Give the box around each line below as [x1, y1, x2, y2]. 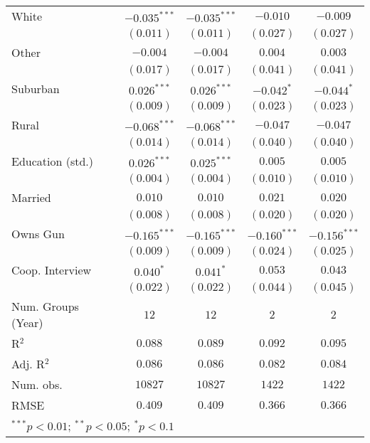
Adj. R [11, 356, 45, 372]
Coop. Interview [11, 262, 92, 278]
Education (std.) [11, 153, 94, 169]
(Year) [11, 314, 43, 331]
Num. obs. [11, 376, 63, 393]
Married [11, 189, 51, 206]
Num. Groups [11, 298, 79, 314]
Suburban [11, 80, 60, 97]
